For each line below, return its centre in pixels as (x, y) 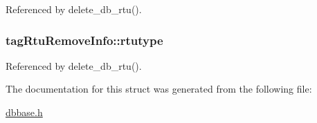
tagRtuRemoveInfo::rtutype (84, 40)
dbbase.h (24, 112)
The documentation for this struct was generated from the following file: (159, 89)
